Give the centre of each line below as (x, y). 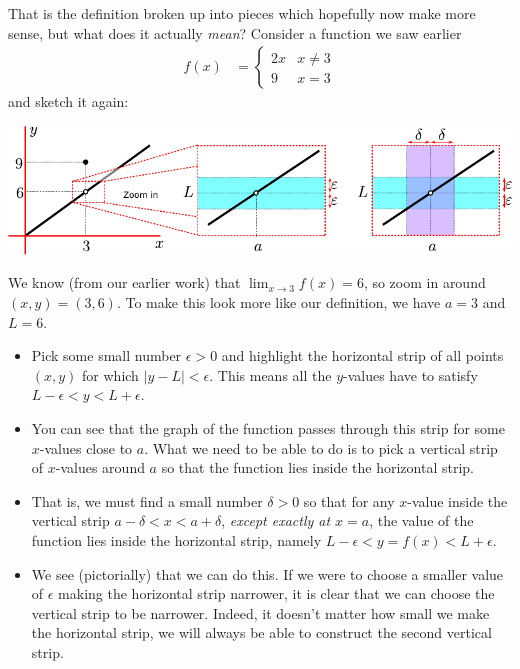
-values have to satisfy (410, 374)
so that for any (349, 500)
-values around (100, 467)
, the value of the (421, 520)
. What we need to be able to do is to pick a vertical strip (321, 447)
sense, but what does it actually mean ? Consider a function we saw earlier (235, 32)
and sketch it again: (68, 101)
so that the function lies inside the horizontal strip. (317, 467)
